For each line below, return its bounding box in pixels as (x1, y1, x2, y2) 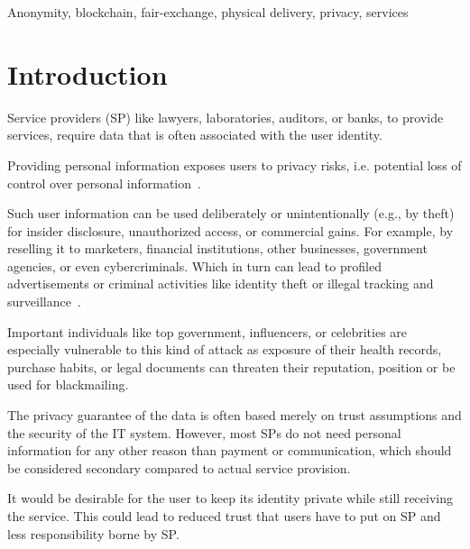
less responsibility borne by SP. (7, 524, 180, 543)
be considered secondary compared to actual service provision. (7, 458, 351, 477)
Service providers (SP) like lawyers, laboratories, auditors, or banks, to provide (7, 107, 444, 126)
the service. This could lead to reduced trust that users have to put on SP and (7, 507, 441, 525)
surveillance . (7, 292, 81, 311)
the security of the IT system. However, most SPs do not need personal (7, 423, 401, 442)
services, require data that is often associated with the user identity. (7, 125, 382, 144)
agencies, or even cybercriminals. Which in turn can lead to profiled (7, 256, 382, 275)
